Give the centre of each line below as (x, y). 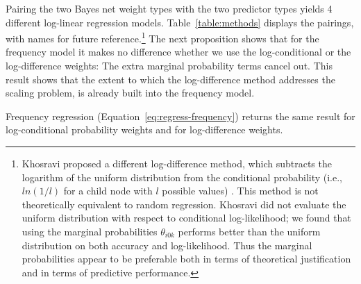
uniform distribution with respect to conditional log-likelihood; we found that (186, 218)
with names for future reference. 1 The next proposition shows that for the (162, 37)
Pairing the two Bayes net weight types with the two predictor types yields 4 (169, 8)
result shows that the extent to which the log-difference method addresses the (170, 79)
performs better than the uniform (249, 231)
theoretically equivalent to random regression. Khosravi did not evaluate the (184, 204)
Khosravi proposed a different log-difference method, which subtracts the (177, 163)
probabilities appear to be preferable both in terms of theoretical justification (186, 259)
